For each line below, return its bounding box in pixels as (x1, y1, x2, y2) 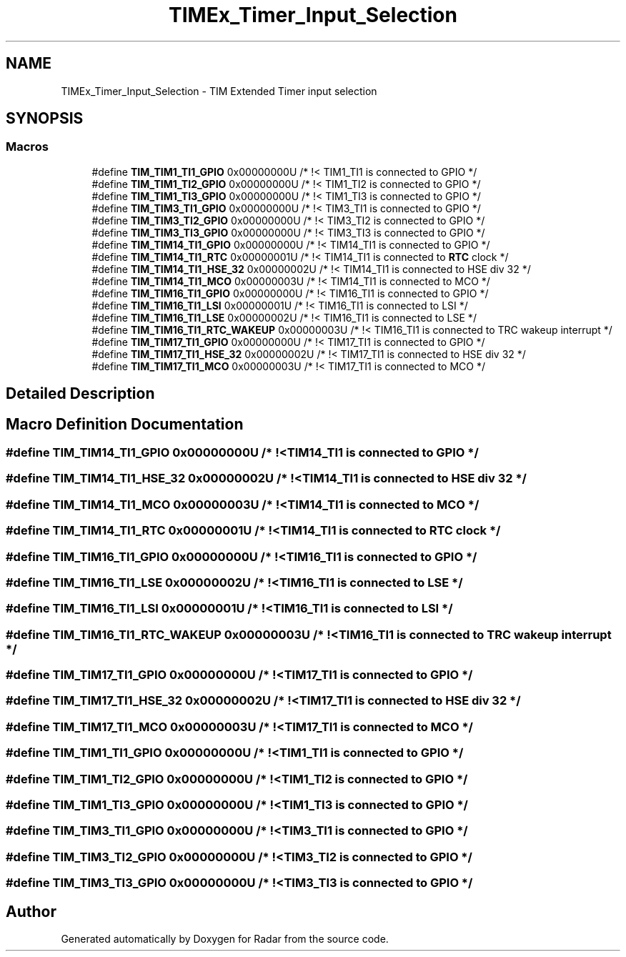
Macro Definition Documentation (6, 415, 244, 433)
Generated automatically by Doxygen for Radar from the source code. (61, 932, 389, 945)
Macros (6, 139, 49, 154)
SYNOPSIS (6, 109, 84, 128)
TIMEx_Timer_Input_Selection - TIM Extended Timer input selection (61, 84, 377, 97)
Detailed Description (6, 385, 155, 403)
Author (6, 902, 56, 921)
